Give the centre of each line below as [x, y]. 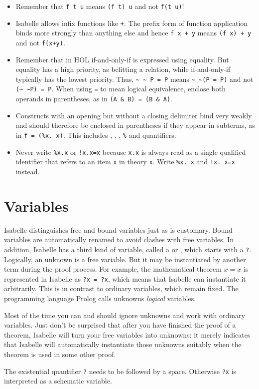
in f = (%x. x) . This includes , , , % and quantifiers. [96, 135]
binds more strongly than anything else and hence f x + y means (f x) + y [133, 33]
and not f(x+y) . [40, 42]
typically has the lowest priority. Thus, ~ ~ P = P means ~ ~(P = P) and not [134, 79]
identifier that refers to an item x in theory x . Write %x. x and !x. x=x [125, 162]
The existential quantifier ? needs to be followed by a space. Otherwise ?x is [120, 371]
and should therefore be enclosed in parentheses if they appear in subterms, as [135, 125]
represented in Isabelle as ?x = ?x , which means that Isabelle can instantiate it [125, 278]
